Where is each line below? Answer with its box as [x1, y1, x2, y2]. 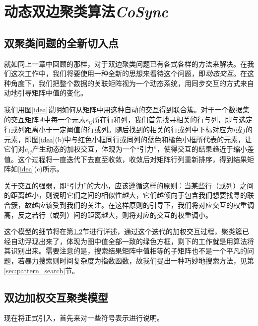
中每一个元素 [44, 114, 86, 124]
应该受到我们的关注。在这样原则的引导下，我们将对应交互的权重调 [38, 200, 254, 210]
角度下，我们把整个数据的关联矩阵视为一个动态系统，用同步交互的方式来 [10, 78, 247, 88]
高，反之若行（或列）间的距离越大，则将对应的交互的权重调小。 [4, 209, 212, 220]
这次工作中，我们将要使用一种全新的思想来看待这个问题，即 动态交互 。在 [10, 68, 247, 79]
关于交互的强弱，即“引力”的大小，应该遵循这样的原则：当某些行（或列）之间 [4, 180, 254, 190]
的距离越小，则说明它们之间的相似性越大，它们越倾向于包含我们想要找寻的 [4, 190, 247, 200]
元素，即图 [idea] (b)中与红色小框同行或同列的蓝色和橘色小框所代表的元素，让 [4, 134, 252, 144]
